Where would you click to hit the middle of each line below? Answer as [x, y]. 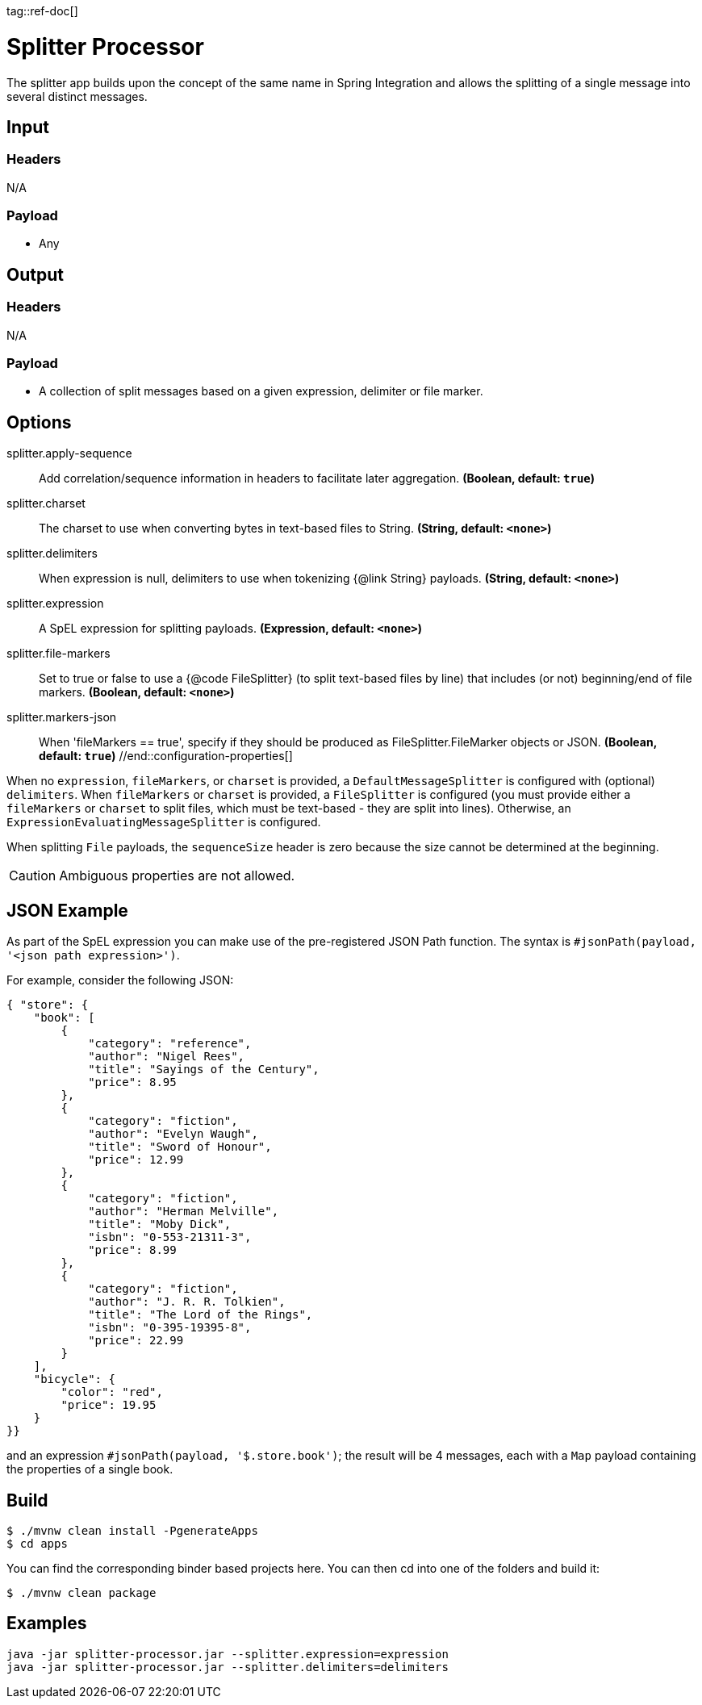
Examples [47, 1624]
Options [39, 422]
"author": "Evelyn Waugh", [173, 1134]
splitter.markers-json [62, 717]
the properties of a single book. [90, 1469]
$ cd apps [37, 1543]
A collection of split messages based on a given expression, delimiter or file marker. [261, 391]
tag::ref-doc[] [42, 11]
